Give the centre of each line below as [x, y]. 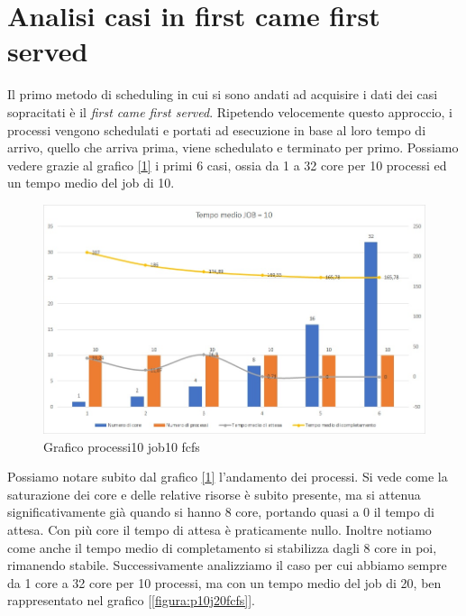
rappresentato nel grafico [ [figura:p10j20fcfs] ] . [131, 600]
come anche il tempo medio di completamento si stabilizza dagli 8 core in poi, [222, 547]
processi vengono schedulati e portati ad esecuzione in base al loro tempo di [217, 129]
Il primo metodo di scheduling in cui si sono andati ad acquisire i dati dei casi [223, 94]
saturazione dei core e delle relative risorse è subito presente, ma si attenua [214, 494]
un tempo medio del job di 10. [91, 183]
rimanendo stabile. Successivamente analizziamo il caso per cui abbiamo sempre [227, 565]
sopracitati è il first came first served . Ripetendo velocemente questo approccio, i [230, 111]
